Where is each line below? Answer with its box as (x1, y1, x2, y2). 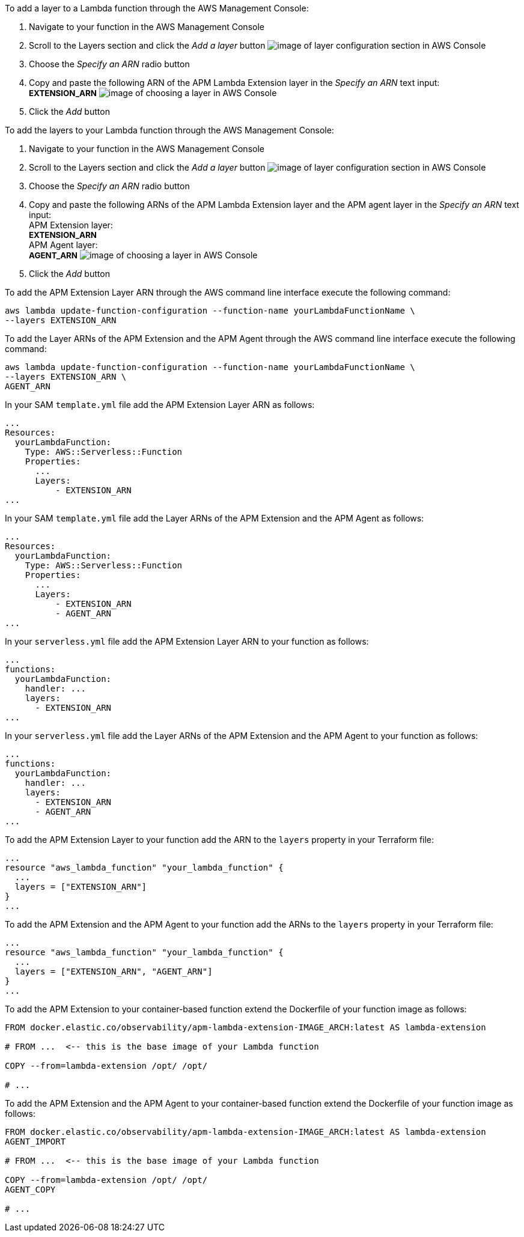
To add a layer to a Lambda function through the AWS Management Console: (5, 3, 309, 13)
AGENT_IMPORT (5, 1137, 66, 1146)
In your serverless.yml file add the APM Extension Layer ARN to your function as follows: (5, 636, 369, 646)
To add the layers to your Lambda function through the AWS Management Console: (5, 125, 334, 135)
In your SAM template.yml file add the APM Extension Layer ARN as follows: (5, 400, 315, 410)
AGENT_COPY (5, 1185, 56, 1194)
